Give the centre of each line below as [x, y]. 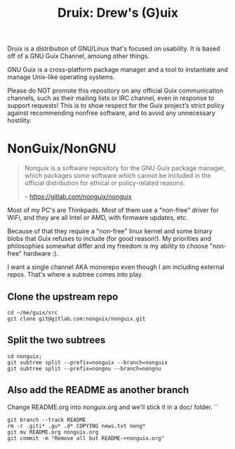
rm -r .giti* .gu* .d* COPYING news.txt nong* [76, 426]
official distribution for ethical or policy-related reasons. [105, 183]
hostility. [19, 120]
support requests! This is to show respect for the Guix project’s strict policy [116, 106]
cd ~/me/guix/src [33, 312]
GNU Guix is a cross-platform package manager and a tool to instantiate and [117, 70]
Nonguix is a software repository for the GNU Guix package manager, [125, 168]
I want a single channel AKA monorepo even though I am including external [116, 267]
